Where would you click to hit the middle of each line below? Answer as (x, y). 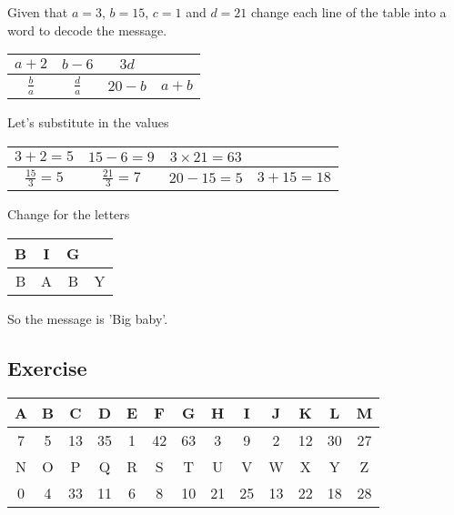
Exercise (47, 367)
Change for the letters (69, 214)
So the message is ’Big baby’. (88, 318)
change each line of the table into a (348, 12)
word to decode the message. (87, 30)
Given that (38, 12)
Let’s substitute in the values (88, 122)
